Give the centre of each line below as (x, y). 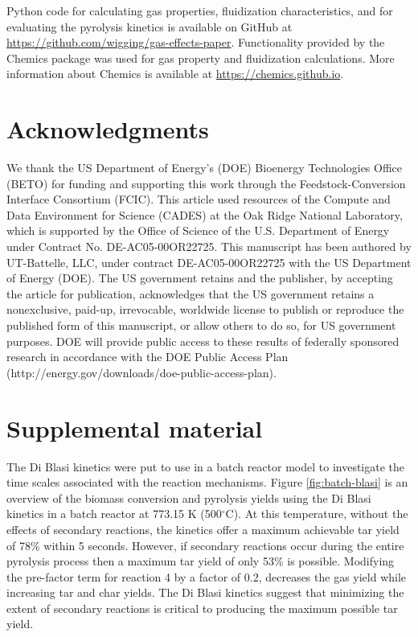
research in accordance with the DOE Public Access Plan (148, 357)
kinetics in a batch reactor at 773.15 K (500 (114, 514)
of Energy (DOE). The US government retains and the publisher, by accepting (200, 278)
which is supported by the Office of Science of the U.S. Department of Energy (198, 230)
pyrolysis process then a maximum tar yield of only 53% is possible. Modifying (201, 561)
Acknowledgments (108, 129)
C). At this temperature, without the (317, 514)
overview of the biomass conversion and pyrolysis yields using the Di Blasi (189, 497)
